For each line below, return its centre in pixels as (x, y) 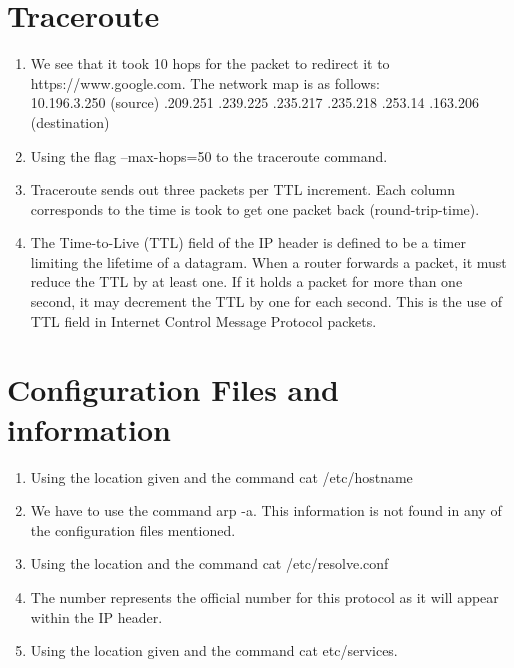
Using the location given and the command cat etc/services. (214, 650)
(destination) (70, 121)
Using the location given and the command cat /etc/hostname (221, 476)
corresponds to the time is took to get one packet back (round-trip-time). (255, 208)
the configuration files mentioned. (133, 529)
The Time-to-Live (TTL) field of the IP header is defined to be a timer (248, 242)
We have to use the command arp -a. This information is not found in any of (266, 510)
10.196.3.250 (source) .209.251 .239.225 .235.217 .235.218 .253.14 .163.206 (254, 102)
